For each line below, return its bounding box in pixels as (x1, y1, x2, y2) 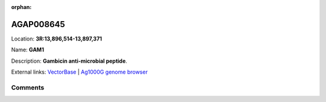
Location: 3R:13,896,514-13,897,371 (11, 35, 103, 42)
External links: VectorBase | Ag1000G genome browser (11, 68, 148, 75)
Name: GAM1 (11, 46, 45, 54)
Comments (11, 83, 45, 92)
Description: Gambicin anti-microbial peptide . (11, 57, 127, 65)
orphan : (11, 4, 32, 10)
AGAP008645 (11, 19, 66, 30)
